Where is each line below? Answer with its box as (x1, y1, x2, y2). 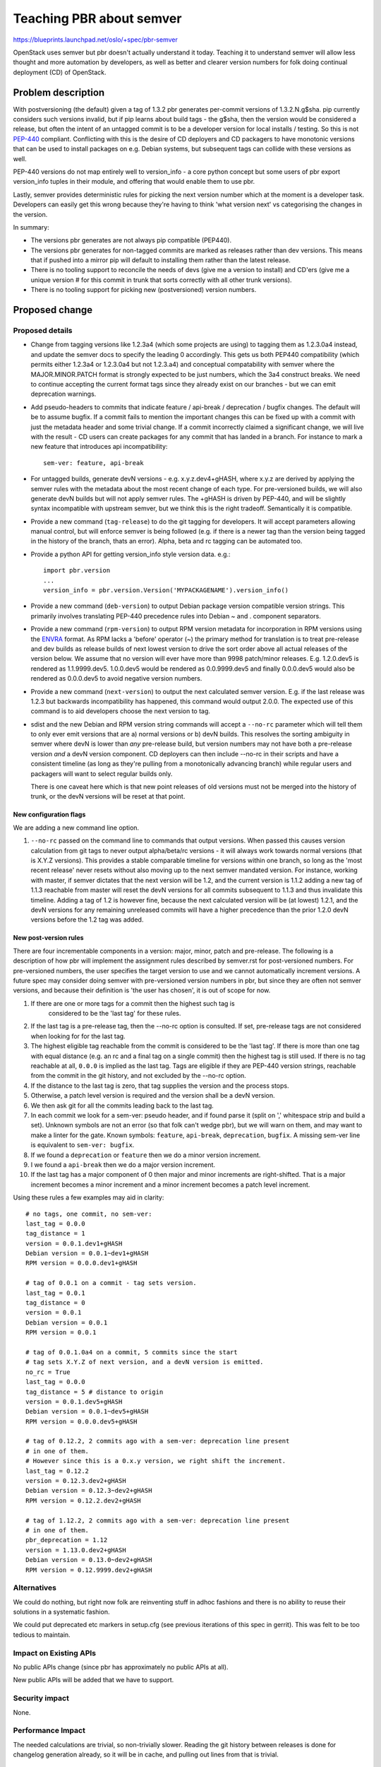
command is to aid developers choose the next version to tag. (30, 707, 211, 715)
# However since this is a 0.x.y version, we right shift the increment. (25, 1457, 286, 1465)
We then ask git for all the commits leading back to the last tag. (30, 1101, 214, 1110)
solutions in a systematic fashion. (13, 1608, 110, 1616)
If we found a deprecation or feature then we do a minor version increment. (30, 1151, 261, 1159)
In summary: (13, 223, 49, 231)
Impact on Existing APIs (13, 1648, 97, 1657)
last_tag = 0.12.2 (25, 1467, 90, 1475)
